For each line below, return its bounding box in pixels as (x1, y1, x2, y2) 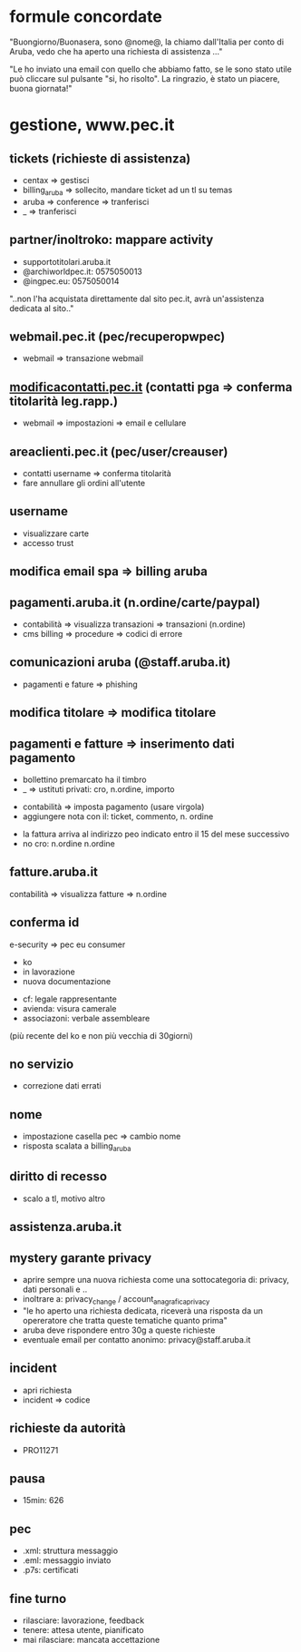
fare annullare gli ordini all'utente (22, 477, 146, 488)
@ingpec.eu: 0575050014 (22, 275, 120, 287)
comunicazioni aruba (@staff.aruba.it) (9, 655, 231, 670)
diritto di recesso (9, 1168, 107, 1185)
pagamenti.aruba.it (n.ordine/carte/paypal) (9, 594, 261, 610)
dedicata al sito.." (9, 302, 74, 314)
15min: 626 (22, 1495, 64, 1506)
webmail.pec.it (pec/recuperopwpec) (9, 328, 226, 344)
